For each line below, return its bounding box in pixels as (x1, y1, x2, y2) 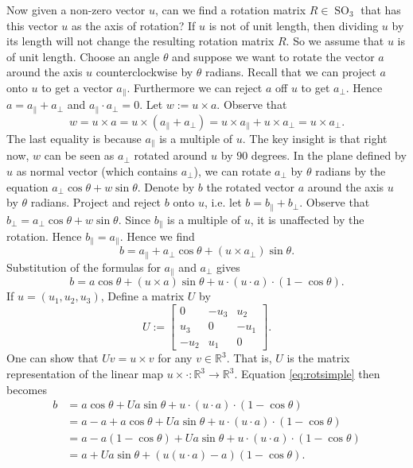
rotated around (134, 147, 208, 164)
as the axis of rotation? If (72, 17, 196, 33)
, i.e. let (204, 194, 242, 211)
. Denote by (137, 178, 195, 195)
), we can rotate (193, 162, 271, 179)
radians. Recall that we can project (205, 64, 376, 80)
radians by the (315, 162, 386, 179)
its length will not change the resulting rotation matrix (6, 33, 275, 49)
